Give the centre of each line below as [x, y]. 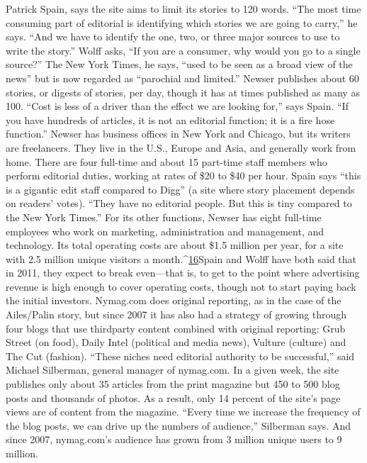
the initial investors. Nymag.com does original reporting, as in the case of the [174, 300]
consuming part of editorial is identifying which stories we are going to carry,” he [182, 22]
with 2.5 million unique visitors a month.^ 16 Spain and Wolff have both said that [181, 258]
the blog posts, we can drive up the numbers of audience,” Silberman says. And [179, 425]
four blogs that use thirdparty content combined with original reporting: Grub [176, 328]
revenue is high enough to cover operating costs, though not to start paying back [181, 286]
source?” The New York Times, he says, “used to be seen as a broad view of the [179, 64]
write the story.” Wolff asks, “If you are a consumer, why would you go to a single [183, 50]
